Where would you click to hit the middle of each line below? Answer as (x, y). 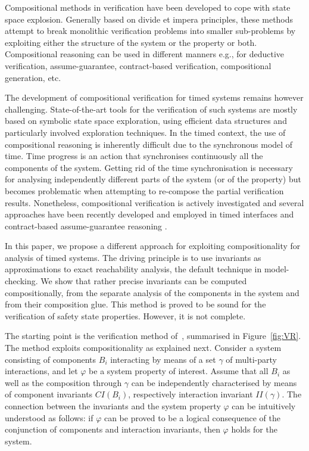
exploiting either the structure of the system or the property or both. (131, 42)
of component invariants (49, 394)
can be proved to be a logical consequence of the (192, 417)
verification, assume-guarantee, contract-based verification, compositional (138, 65)
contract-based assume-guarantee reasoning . (86, 225)
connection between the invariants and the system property (113, 406)
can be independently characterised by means (214, 382)
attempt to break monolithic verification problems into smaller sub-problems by (150, 31)
